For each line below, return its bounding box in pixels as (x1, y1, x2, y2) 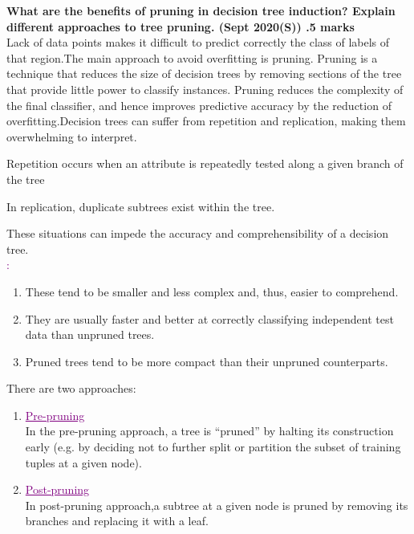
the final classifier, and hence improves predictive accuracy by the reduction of (6, 96, 392, 113)
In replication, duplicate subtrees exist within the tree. (6, 198, 275, 214)
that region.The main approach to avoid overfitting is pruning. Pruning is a (6, 49, 378, 66)
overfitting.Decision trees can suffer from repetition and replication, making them (6, 112, 406, 129)
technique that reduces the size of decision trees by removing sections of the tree (6, 65, 402, 82)
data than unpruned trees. (25, 326, 155, 343)
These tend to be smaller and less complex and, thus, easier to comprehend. (25, 283, 399, 300)
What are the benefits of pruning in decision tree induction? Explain (6, 2, 396, 18)
